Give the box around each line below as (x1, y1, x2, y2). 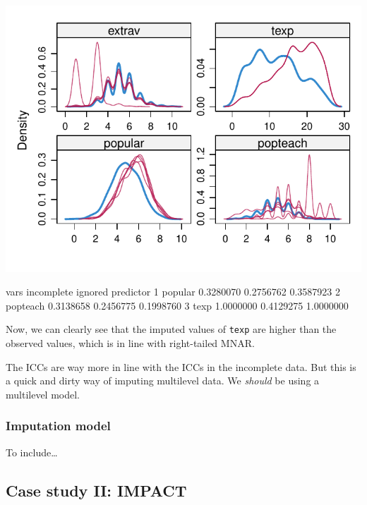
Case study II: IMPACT (6, 479, 187, 501)
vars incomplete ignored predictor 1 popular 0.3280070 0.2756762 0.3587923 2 (6, 284, 340, 299)
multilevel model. (6, 387, 80, 401)
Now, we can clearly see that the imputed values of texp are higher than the (6, 322, 337, 336)
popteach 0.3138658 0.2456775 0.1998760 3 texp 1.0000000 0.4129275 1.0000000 (6, 298, 349, 312)
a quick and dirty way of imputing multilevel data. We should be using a (6, 373, 320, 388)
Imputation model (6, 417, 111, 434)
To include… (6, 444, 58, 459)
